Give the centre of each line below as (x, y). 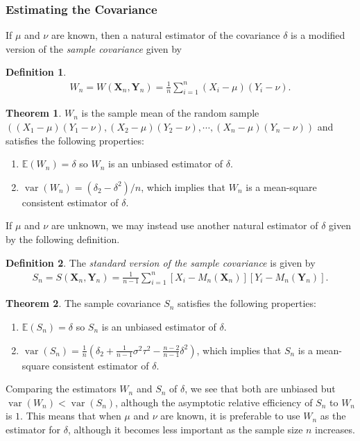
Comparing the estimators (61, 389)
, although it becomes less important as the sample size (185, 429)
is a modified (318, 35)
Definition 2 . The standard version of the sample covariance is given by (161, 262)
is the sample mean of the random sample (170, 113)
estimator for (33, 429)
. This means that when (71, 416)
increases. (335, 429)
